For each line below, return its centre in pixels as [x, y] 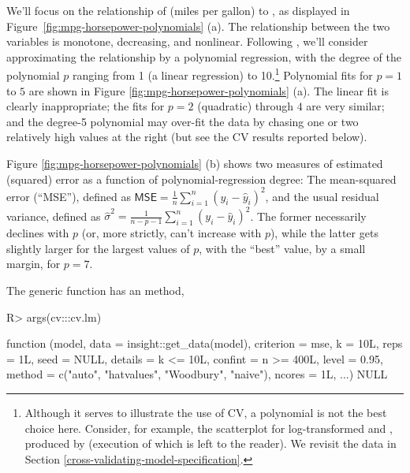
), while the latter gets [324, 233]
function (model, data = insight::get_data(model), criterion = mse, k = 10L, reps [205, 343]
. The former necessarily [308, 216]
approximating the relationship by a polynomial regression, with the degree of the [204, 56]
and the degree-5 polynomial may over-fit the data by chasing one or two [183, 121]
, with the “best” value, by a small [282, 248]
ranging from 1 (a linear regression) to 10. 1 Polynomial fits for [223, 74]
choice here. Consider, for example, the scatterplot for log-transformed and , [209, 428]
